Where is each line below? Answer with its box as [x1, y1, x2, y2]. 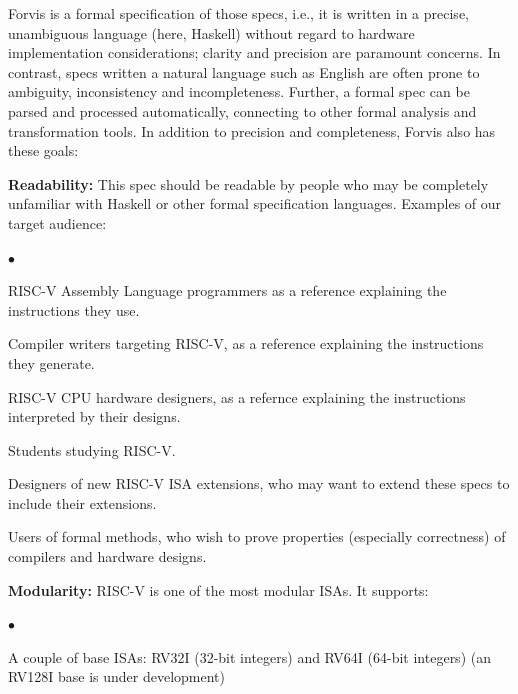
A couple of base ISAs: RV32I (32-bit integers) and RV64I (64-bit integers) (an [8, 646, 491, 667]
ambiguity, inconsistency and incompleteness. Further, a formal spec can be [8, 81, 470, 102]
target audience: [8, 212, 107, 233]
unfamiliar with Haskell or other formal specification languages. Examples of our [8, 193, 502, 214]
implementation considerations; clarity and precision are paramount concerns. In [8, 42, 501, 63]
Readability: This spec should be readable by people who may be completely [8, 173, 489, 194]
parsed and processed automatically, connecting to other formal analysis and [8, 100, 477, 121]
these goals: [8, 140, 79, 161]
